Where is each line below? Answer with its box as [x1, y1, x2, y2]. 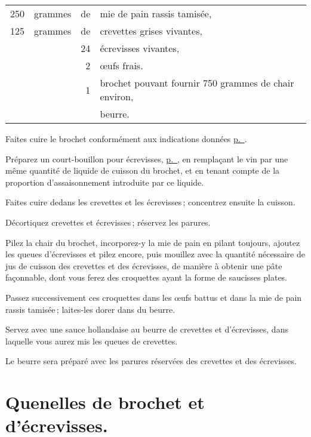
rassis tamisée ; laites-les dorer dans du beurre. [5, 303, 175, 315]
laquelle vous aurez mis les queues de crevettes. [5, 334, 178, 347]
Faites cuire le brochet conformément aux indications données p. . [5, 133, 247, 144]
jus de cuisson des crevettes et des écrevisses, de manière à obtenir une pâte [5, 259, 282, 272]
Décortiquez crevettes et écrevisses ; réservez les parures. [5, 216, 211, 228]
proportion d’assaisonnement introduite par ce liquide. [5, 176, 204, 188]
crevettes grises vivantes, [100, 24, 202, 38]
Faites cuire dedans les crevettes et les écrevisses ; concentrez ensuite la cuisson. [5, 196, 295, 208]
